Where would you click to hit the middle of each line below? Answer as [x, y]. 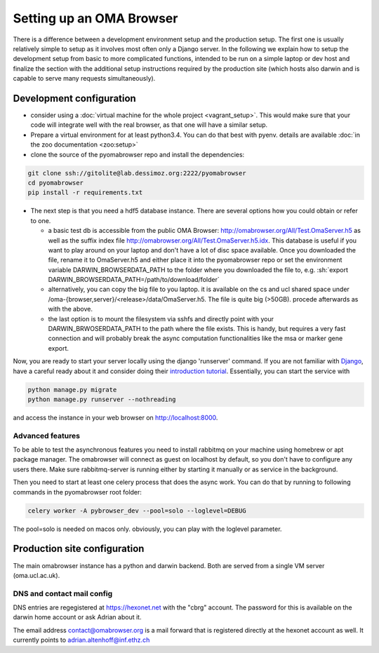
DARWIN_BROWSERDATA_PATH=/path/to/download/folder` [134, 280]
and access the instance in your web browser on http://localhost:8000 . [115, 417]
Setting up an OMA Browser [95, 18]
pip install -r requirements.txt [85, 193]
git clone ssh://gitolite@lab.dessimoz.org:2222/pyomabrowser [137, 173]
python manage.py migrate [72, 390]
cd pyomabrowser [56, 183]
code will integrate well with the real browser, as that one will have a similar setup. [149, 125]
